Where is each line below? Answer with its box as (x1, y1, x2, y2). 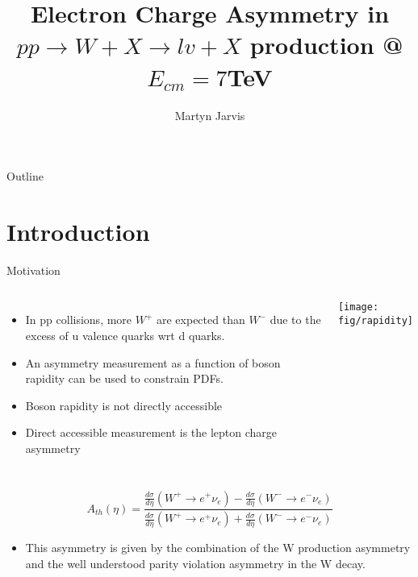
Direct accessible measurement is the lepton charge (25, 424, 278, 441)
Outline (6, 168, 44, 185)
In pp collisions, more (25, 311, 132, 328)
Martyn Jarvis (174, 106, 245, 123)
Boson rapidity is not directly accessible (25, 396, 223, 413)
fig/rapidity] (337, 315, 414, 327)
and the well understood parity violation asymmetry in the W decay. (25, 554, 366, 571)
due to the (270, 311, 321, 328)
